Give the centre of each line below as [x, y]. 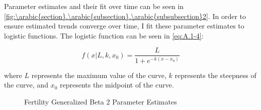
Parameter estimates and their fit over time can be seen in [94, 6]
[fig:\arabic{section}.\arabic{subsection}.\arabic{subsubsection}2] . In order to [125, 16]
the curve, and [26, 85]
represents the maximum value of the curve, [99, 75]
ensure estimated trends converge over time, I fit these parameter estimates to [124, 26]
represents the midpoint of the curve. [117, 85]
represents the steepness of [215, 75]
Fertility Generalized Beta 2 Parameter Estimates [101, 101]
